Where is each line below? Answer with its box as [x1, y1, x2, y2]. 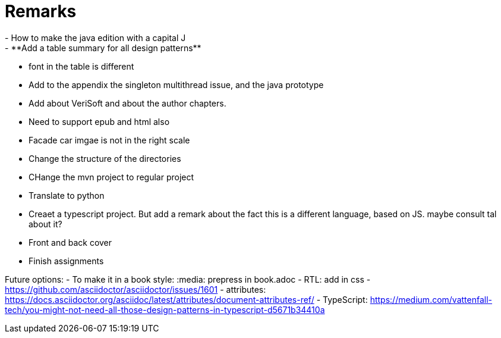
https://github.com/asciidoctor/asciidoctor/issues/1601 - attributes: [5, 284, 266, 295]
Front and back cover [29, 237, 112, 248]
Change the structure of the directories [29, 153, 181, 164]
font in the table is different [29, 61, 134, 71]
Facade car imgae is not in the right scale [29, 134, 190, 145]
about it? [29, 218, 62, 229]
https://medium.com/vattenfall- [370, 294, 493, 305]
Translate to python [29, 190, 105, 201]
